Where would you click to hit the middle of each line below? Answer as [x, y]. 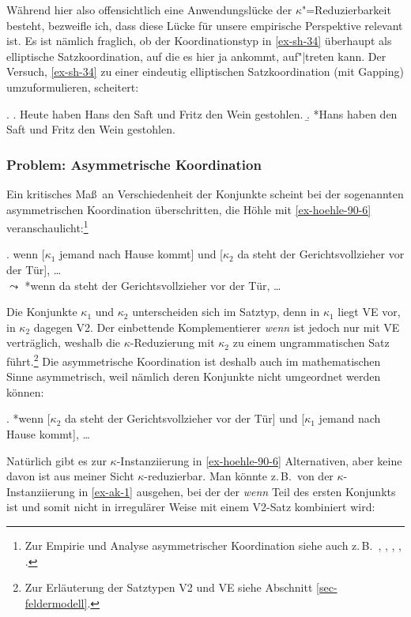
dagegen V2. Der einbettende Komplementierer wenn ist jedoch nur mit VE [217, 327]
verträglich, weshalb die [64, 342]
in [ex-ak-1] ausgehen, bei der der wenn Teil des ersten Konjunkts [237, 491]
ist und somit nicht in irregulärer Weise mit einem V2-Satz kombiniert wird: [191, 507]
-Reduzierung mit [172, 342]
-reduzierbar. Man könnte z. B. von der [239, 476]
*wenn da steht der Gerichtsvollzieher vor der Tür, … [153, 285]
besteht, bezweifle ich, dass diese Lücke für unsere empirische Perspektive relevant [205, 25]
